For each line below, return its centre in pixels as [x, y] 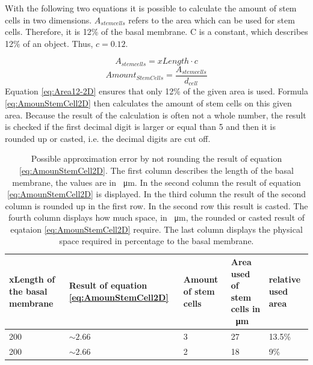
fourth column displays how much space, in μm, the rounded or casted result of [156, 217]
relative [285, 279]
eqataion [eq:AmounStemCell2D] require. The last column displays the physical [156, 229]
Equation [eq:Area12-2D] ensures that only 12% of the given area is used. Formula [156, 91]
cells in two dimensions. [48, 20]
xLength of [32, 279]
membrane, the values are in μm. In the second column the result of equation [156, 182]
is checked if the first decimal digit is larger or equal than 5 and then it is [141, 127]
